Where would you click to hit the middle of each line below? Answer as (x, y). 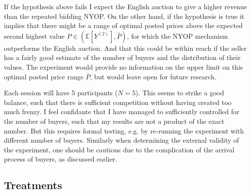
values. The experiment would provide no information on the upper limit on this (124, 67)
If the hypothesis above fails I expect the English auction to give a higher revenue (125, 6)
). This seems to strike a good (180, 93)
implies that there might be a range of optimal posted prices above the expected (123, 25)
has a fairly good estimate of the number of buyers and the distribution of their (122, 57)
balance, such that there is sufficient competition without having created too (118, 102)
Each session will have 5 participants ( (61, 93)
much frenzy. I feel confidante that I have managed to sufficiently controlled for (122, 111)
